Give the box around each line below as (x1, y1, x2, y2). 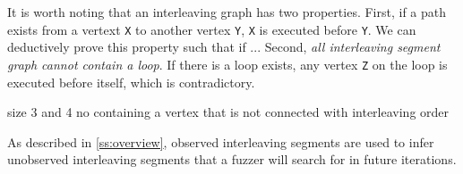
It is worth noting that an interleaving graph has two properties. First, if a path (7, 3, 446, 21)
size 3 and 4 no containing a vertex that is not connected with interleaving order (7, 103, 450, 121)
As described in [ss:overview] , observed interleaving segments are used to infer (7, 132, 434, 151)
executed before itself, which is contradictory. (7, 72, 255, 91)
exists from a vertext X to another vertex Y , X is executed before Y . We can (7, 20, 416, 38)
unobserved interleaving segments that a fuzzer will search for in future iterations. (7, 150, 457, 169)
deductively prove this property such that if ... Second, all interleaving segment (7, 37, 441, 56)
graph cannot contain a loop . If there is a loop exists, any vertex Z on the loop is (7, 54, 448, 73)
